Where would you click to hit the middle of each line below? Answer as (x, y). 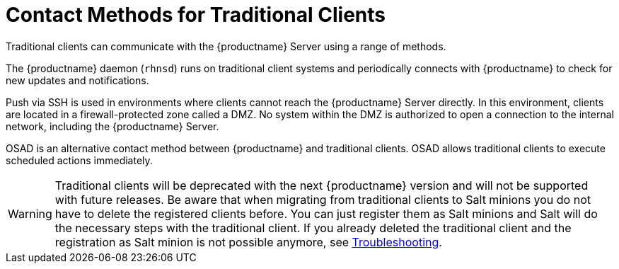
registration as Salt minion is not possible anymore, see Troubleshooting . (248, 242)
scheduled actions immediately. (79, 160)
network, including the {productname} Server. (112, 126)
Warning (30, 213)
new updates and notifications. (77, 80)
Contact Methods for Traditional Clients (196, 15)
